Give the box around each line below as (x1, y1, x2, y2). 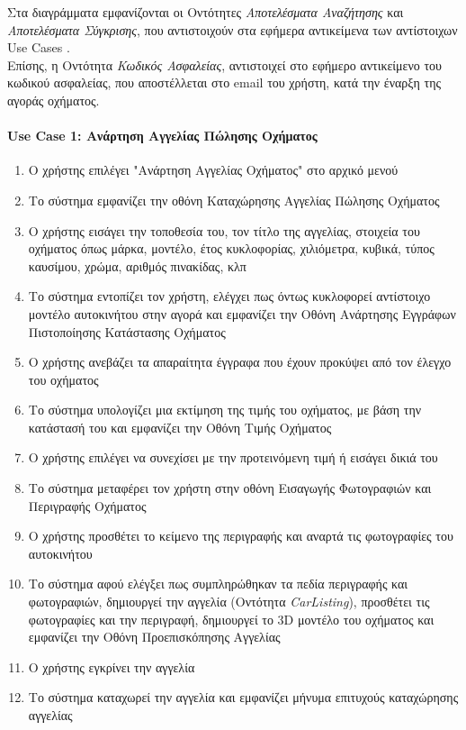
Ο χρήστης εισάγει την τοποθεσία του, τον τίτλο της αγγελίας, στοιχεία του (28, 221, 420, 240)
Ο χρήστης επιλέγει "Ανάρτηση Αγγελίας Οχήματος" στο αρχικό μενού (28, 160, 399, 179)
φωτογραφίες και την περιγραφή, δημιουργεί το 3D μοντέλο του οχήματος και (28, 609, 435, 628)
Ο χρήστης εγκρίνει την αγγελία (28, 657, 195, 676)
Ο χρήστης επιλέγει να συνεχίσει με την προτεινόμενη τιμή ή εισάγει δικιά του (28, 448, 438, 467)
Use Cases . (7, 38, 70, 57)
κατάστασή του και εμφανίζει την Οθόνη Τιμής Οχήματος (28, 417, 332, 436)
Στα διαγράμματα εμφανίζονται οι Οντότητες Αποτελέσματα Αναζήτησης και (7, 3, 404, 21)
